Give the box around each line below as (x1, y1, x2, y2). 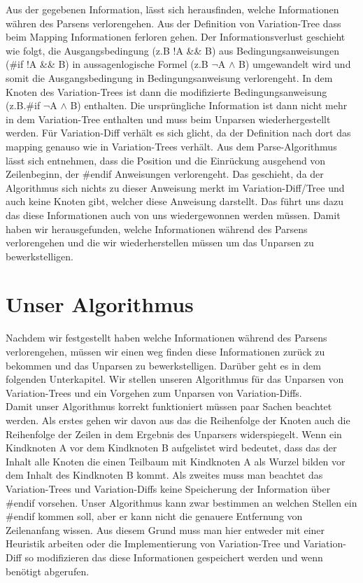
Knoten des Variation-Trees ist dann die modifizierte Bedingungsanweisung (6, 84, 327, 99)
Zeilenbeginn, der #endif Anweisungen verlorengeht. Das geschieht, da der (6, 167, 324, 181)
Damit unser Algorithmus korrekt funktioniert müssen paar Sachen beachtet (6, 399, 332, 414)
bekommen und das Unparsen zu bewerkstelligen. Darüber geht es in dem (6, 358, 321, 372)
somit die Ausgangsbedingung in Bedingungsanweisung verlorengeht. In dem (6, 70, 333, 85)
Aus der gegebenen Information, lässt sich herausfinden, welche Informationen (6, 2, 339, 16)
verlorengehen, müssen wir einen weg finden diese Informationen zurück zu (6, 344, 325, 358)
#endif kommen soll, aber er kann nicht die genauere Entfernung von (6, 509, 303, 524)
